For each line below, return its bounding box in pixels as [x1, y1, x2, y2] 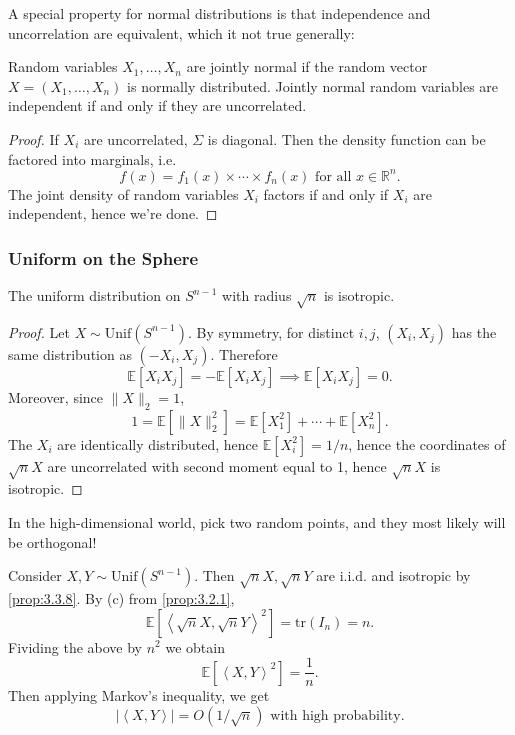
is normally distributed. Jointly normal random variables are [127, 75, 499, 96]
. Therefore [210, 343, 278, 364]
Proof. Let [8, 321, 70, 342]
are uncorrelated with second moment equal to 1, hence [47, 455, 387, 476]
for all [315, 169, 352, 184]
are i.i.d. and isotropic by [316, 565, 471, 586]
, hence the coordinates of [348, 433, 506, 454]
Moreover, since [8, 386, 104, 407]
